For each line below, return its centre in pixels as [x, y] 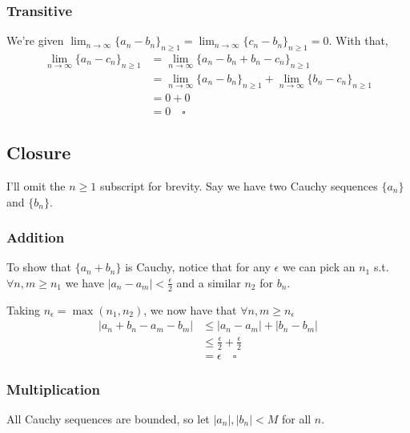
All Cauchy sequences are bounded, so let [108, 419]
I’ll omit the [36, 185]
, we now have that [190, 309]
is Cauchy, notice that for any [198, 267]
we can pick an [319, 267]
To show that [39, 267]
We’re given [35, 40]
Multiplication [53, 389]
